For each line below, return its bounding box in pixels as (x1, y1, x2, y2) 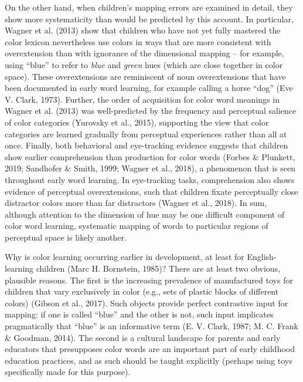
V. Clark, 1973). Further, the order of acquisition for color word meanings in (5, 93, 280, 105)
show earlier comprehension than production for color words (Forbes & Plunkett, (5, 150, 295, 163)
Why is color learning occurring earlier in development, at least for (5, 251, 244, 263)
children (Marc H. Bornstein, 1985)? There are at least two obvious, (36, 262, 281, 275)
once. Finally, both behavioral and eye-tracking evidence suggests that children (5, 139, 288, 151)
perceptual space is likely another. (5, 231, 127, 243)
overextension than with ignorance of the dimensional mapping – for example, (5, 47, 284, 59)
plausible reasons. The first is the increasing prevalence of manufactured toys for (5, 273, 293, 286)
